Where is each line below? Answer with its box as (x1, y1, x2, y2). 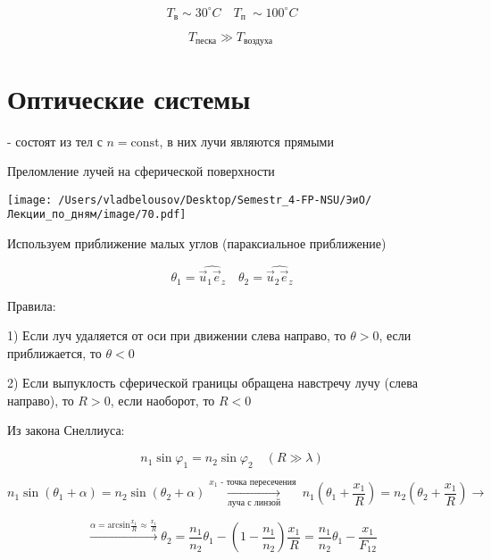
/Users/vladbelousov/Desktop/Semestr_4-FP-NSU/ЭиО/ (58, 193, 372, 206)
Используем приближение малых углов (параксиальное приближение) (7, 234, 387, 253)
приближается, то (7, 343, 102, 362)
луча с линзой (227, 498, 281, 508)
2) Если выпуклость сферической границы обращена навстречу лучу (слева (7, 373, 418, 392)
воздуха (243, 37, 273, 46)
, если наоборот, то (110, 390, 215, 409)
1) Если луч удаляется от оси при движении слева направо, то (7, 326, 346, 345)
